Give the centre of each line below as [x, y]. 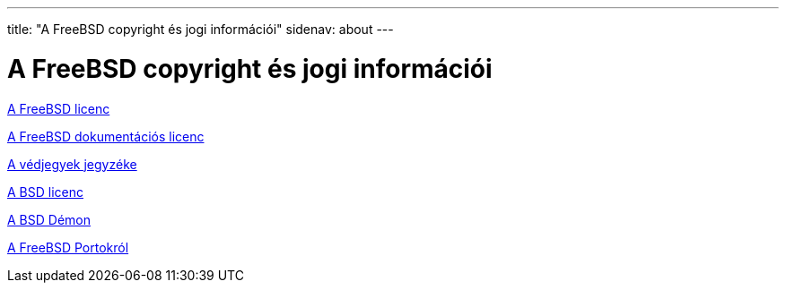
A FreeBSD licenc [59, 108]
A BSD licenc [45, 192]
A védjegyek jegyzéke [72, 164]
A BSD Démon [49, 219]
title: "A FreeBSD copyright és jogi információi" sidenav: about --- [201, 29]
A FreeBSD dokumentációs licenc [106, 136]
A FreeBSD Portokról [68, 247]
